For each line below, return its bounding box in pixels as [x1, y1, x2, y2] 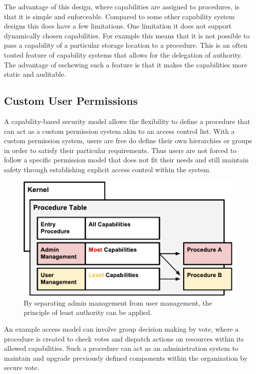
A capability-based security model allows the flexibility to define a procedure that [4, 116, 251, 126]
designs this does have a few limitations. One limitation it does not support [4, 21, 232, 31]
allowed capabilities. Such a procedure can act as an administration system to [4, 343, 239, 353]
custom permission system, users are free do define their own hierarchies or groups [4, 135, 252, 146]
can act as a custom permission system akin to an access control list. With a [4, 125, 235, 136]
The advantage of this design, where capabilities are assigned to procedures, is [4, 1, 240, 11]
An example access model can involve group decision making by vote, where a [4, 324, 239, 334]
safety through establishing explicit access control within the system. [4, 164, 211, 174]
